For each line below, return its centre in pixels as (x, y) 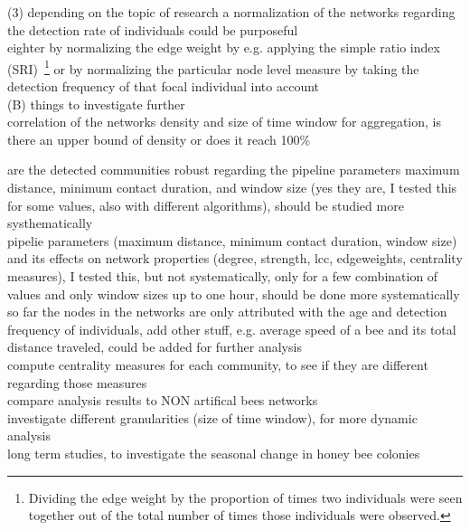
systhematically (50, 223)
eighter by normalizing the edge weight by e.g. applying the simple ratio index (224, 47)
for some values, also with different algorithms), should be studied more (206, 205)
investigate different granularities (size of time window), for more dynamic (212, 417)
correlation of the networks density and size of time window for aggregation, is (224, 122)
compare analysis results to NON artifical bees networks (163, 400)
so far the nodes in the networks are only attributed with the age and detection (227, 312)
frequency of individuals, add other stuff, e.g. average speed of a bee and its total (232, 329)
